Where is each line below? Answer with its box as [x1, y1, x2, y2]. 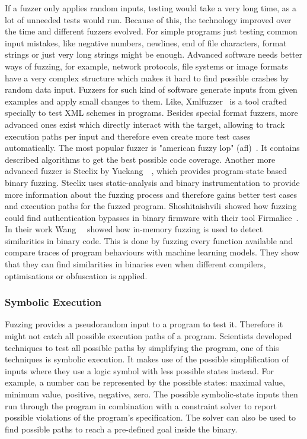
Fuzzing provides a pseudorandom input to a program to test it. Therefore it [5, 318, 283, 330]
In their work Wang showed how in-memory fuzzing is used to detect [5, 223, 263, 235]
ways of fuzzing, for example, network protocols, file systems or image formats [5, 59, 288, 72]
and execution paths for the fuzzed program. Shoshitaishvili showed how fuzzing [5, 200, 297, 212]
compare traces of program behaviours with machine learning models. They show [5, 246, 299, 258]
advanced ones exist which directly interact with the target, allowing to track [5, 118, 285, 130]
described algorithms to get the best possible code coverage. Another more [5, 153, 276, 165]
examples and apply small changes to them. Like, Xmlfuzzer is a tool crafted [5, 94, 287, 107]
